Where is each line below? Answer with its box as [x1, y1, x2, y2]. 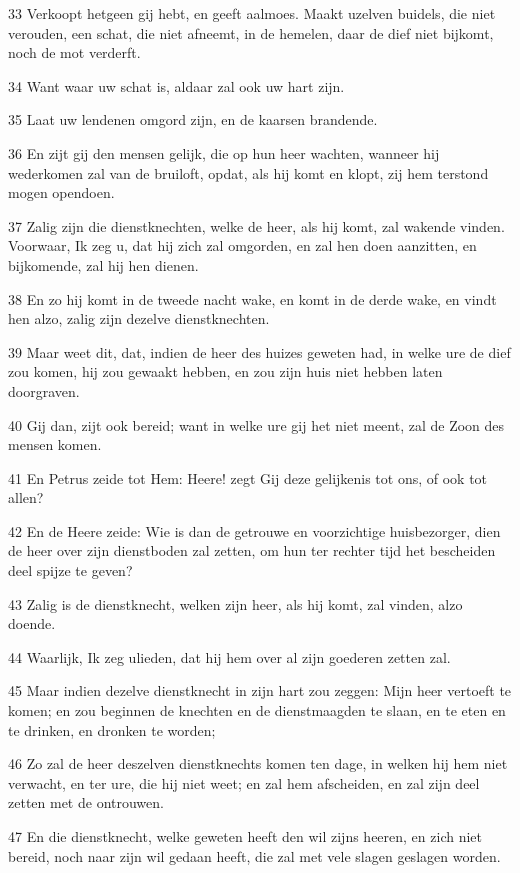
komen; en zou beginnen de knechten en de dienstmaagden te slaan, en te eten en [8, 700, 506, 721]
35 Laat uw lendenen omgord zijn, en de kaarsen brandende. [8, 109, 378, 130]
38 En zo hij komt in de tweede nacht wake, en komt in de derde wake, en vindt [8, 288, 497, 309]
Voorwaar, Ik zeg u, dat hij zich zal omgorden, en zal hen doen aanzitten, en [8, 235, 477, 256]
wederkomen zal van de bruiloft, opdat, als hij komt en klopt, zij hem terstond [8, 162, 489, 183]
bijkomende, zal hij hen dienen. [8, 254, 199, 275]
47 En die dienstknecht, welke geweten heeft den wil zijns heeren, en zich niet [8, 826, 482, 846]
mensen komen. [8, 434, 102, 455]
